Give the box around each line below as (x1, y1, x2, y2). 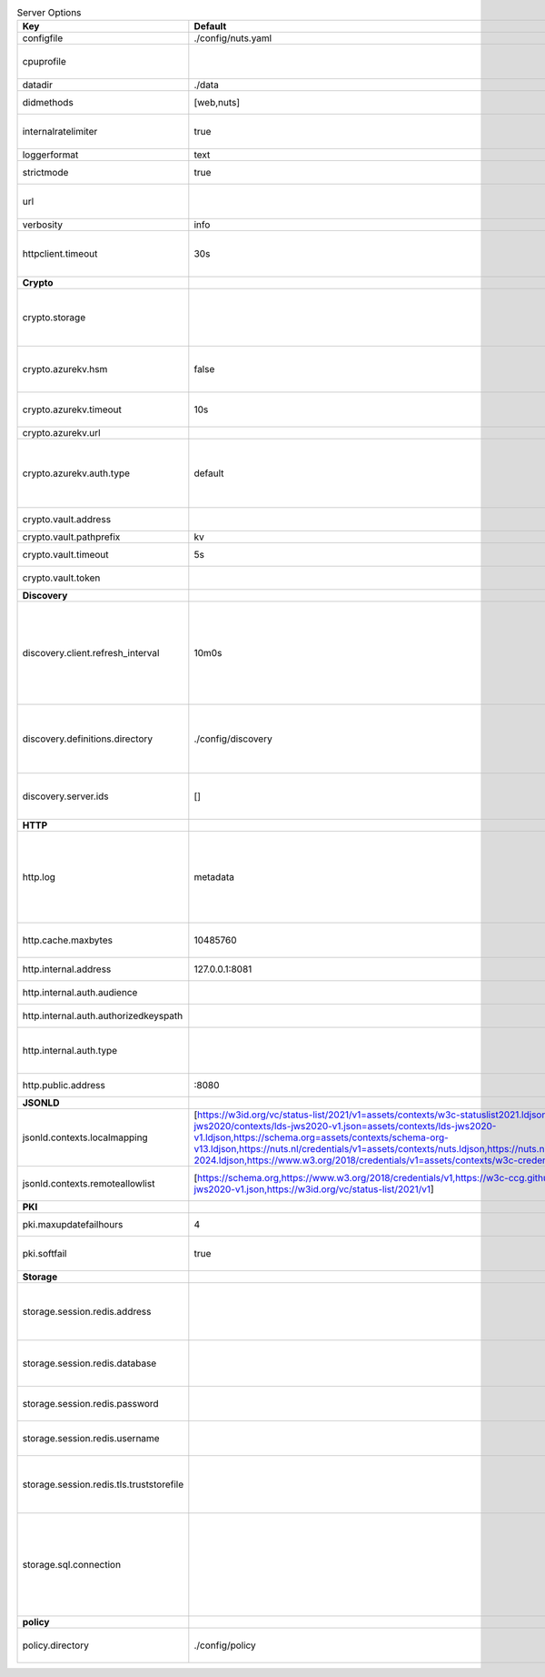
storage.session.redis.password (22, 1398, 159, 1410)
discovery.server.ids (22, 790, 109, 803)
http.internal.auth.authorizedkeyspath (22, 1010, 183, 1023)
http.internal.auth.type (22, 1045, 118, 1057)
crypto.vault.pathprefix (22, 530, 121, 543)
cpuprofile (22, 56, 67, 68)
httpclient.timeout (22, 248, 98, 260)
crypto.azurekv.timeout (22, 403, 123, 416)
